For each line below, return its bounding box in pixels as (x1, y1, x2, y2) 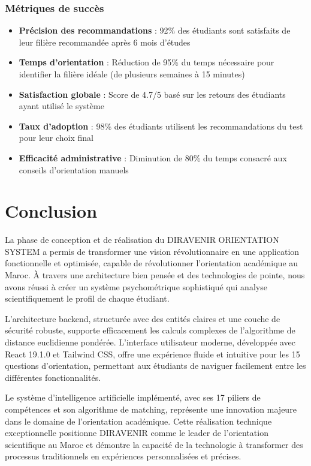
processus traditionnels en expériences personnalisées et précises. (5, 450, 241, 462)
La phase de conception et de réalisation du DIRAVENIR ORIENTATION (5, 233, 279, 246)
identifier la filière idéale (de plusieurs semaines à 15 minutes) (19, 68, 245, 80)
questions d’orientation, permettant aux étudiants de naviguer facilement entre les (5, 359, 306, 372)
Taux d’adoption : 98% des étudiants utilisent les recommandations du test (19, 119, 303, 132)
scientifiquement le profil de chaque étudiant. (5, 292, 170, 305)
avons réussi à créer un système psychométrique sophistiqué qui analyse (5, 280, 267, 293)
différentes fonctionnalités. (5, 371, 101, 383)
